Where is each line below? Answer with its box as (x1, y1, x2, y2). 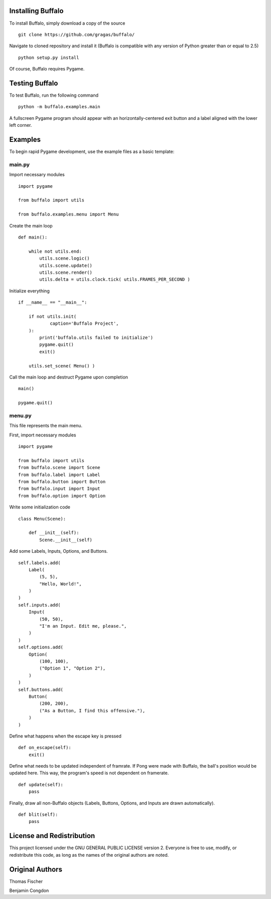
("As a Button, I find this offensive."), (39, 708, 146, 713)
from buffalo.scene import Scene (18, 465, 100, 471)
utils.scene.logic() (39, 256, 90, 261)
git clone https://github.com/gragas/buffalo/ (18, 32, 135, 37)
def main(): (18, 234, 48, 240)
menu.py (9, 412, 32, 419)
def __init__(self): (28, 530, 79, 536)
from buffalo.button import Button (18, 479, 106, 485)
